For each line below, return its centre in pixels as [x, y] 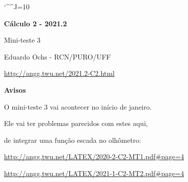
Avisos [15, 90]
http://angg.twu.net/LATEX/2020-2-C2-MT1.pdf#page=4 [94, 156]
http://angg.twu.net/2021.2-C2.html [59, 73]
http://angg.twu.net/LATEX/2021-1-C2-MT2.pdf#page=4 [94, 173]
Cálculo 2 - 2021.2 [35, 23]
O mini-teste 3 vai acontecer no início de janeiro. [78, 106]
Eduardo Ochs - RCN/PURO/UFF [58, 56]
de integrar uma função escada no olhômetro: [73, 140]
